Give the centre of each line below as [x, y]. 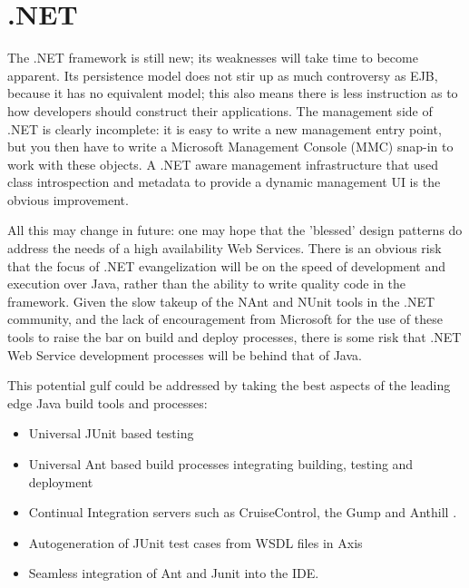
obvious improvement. [68, 199]
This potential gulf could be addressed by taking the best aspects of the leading [229, 385]
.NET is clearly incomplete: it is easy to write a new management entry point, [225, 128]
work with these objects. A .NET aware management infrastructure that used [223, 164]
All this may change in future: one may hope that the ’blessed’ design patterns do [235, 230]
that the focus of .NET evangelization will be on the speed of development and [226, 265]
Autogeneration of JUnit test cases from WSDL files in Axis [195, 542]
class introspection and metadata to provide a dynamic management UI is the [224, 182]
